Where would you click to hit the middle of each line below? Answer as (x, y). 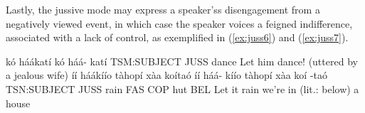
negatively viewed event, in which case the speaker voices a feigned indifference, (179, 23)
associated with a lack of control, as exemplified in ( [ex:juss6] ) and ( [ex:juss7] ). (177, 37)
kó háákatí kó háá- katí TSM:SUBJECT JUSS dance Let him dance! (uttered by (182, 61)
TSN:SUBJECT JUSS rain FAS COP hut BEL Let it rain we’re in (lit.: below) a (182, 88)
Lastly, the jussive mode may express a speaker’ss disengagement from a (163, 9)
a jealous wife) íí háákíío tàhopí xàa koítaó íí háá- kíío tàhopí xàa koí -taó (166, 75)
